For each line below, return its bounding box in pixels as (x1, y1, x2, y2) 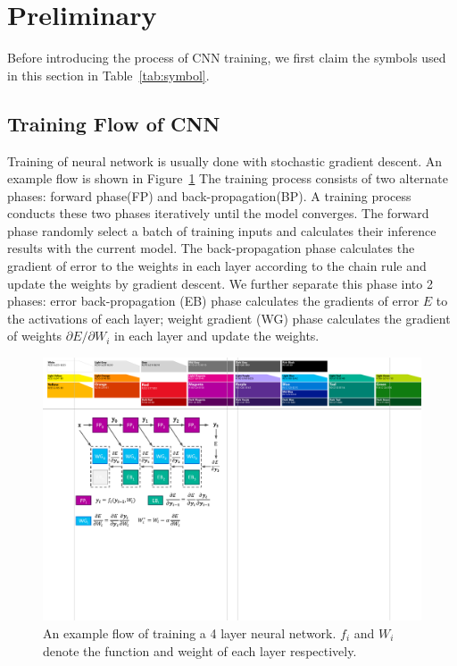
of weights (7, 326, 62, 345)
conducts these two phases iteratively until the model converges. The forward (7, 204, 429, 223)
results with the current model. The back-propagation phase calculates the (7, 239, 415, 257)
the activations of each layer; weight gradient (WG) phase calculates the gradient (7, 308, 451, 327)
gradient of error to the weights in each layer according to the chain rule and (7, 257, 427, 275)
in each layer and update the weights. (114, 326, 320, 345)
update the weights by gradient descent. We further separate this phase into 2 (7, 274, 433, 292)
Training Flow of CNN (7, 109, 220, 137)
